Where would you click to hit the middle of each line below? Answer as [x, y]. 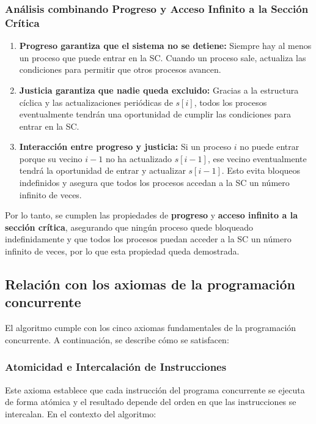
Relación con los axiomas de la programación [150, 284]
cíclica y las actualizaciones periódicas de [96, 102]
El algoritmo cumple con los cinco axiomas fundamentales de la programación [151, 328]
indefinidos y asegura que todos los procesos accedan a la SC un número [154, 183]
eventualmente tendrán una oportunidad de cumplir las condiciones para [155, 114]
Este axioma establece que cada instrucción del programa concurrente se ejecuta [155, 389]
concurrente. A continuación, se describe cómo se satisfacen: [117, 339]
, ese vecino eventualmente [257, 158]
